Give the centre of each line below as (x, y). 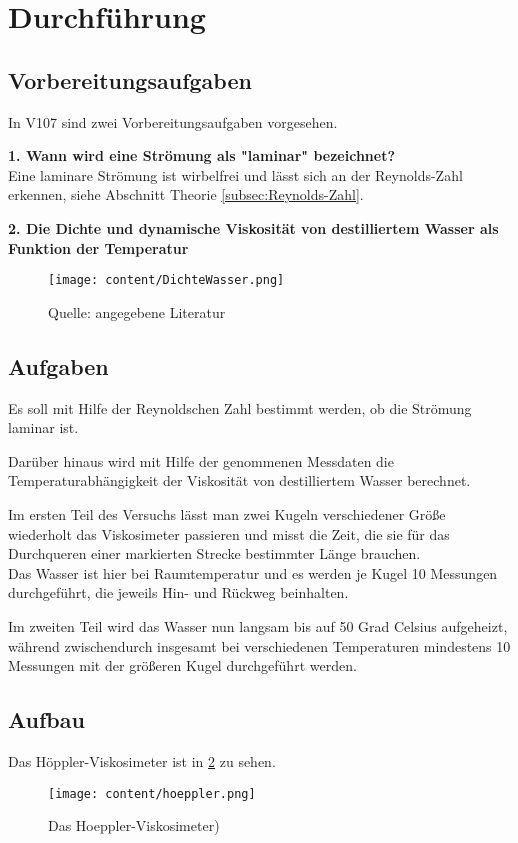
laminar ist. (43, 427)
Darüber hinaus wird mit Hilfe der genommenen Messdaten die (201, 460)
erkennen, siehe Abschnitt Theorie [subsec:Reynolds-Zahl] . (186, 194)
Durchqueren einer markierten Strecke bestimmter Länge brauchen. (214, 553)
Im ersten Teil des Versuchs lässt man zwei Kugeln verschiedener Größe (227, 513)
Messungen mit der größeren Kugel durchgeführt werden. (182, 665)
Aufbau (46, 719)
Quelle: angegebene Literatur (137, 311)
